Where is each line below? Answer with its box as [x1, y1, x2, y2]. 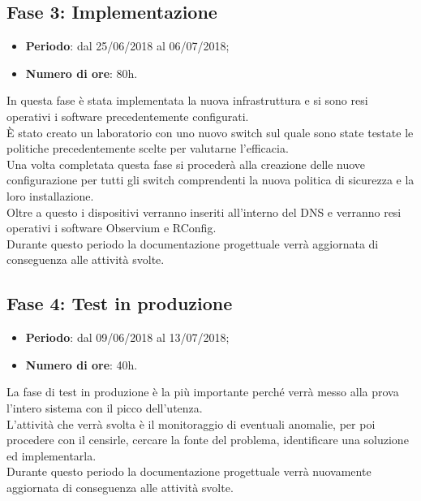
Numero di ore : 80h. [25, 64, 138, 81]
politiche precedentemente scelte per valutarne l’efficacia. [6, 140, 289, 157]
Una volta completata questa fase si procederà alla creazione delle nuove [6, 155, 366, 172]
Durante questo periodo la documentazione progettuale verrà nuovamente [6, 463, 372, 480]
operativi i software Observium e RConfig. [6, 219, 217, 236]
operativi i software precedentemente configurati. [6, 107, 249, 124]
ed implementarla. [6, 447, 97, 464]
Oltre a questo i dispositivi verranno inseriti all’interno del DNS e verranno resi [6, 203, 402, 220]
